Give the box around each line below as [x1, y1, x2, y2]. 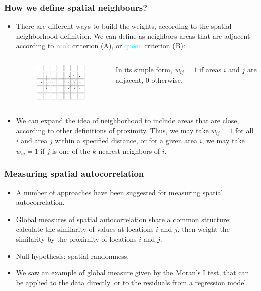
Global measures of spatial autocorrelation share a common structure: [16, 213, 231, 224]
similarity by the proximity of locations [16, 233, 137, 244]
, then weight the [177, 224, 230, 234]
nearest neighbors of [98, 145, 160, 156]
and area [21, 135, 48, 146]
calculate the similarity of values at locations [16, 224, 154, 234]
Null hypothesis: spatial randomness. [16, 250, 129, 261]
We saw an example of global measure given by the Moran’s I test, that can [16, 267, 249, 278]
